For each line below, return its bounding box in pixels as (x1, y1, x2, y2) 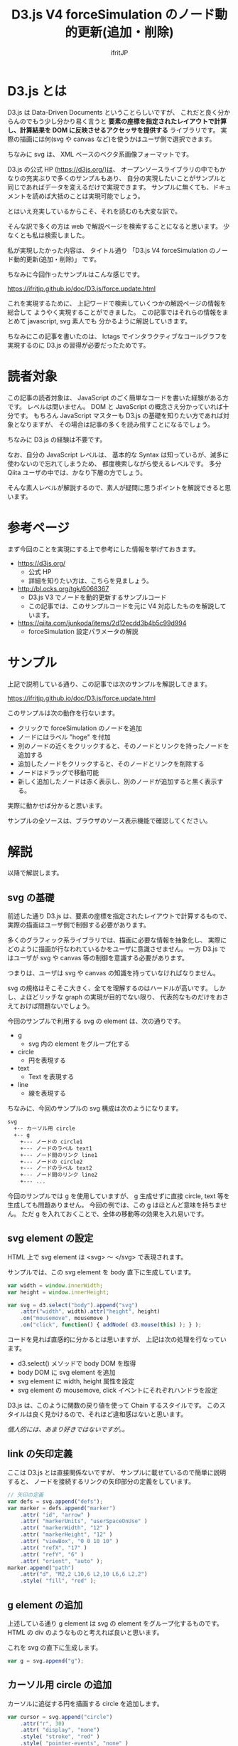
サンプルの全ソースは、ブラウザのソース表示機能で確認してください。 (7, 816, 212, 825)
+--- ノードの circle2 (20, 1158, 83, 1165)
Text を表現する (28, 1073, 75, 1081)
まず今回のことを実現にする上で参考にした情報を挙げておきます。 (7, 544, 200, 553)
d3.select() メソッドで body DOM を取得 (17, 1359, 136, 1368)
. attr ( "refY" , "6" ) (20, 1551, 84, 1558)
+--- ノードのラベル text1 (20, 1145, 92, 1152)
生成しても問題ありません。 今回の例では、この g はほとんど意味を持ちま (7, 1201, 222, 1209)
